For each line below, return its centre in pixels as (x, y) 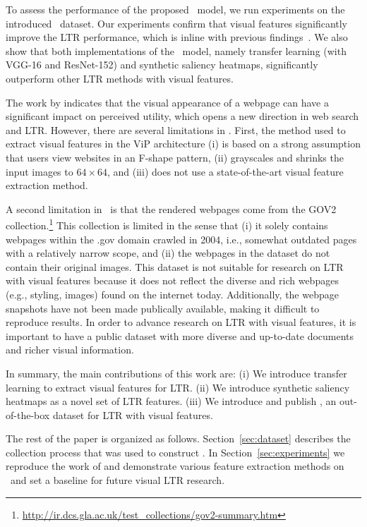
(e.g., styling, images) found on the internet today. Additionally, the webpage (172, 294)
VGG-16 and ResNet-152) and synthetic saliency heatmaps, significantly (162, 65)
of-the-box (28, 414)
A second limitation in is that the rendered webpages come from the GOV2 (171, 208)
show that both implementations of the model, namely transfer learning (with (176, 50)
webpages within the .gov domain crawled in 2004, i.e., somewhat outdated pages (181, 239)
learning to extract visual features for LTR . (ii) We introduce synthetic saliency (178, 387)
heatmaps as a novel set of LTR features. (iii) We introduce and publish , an (171, 401)
